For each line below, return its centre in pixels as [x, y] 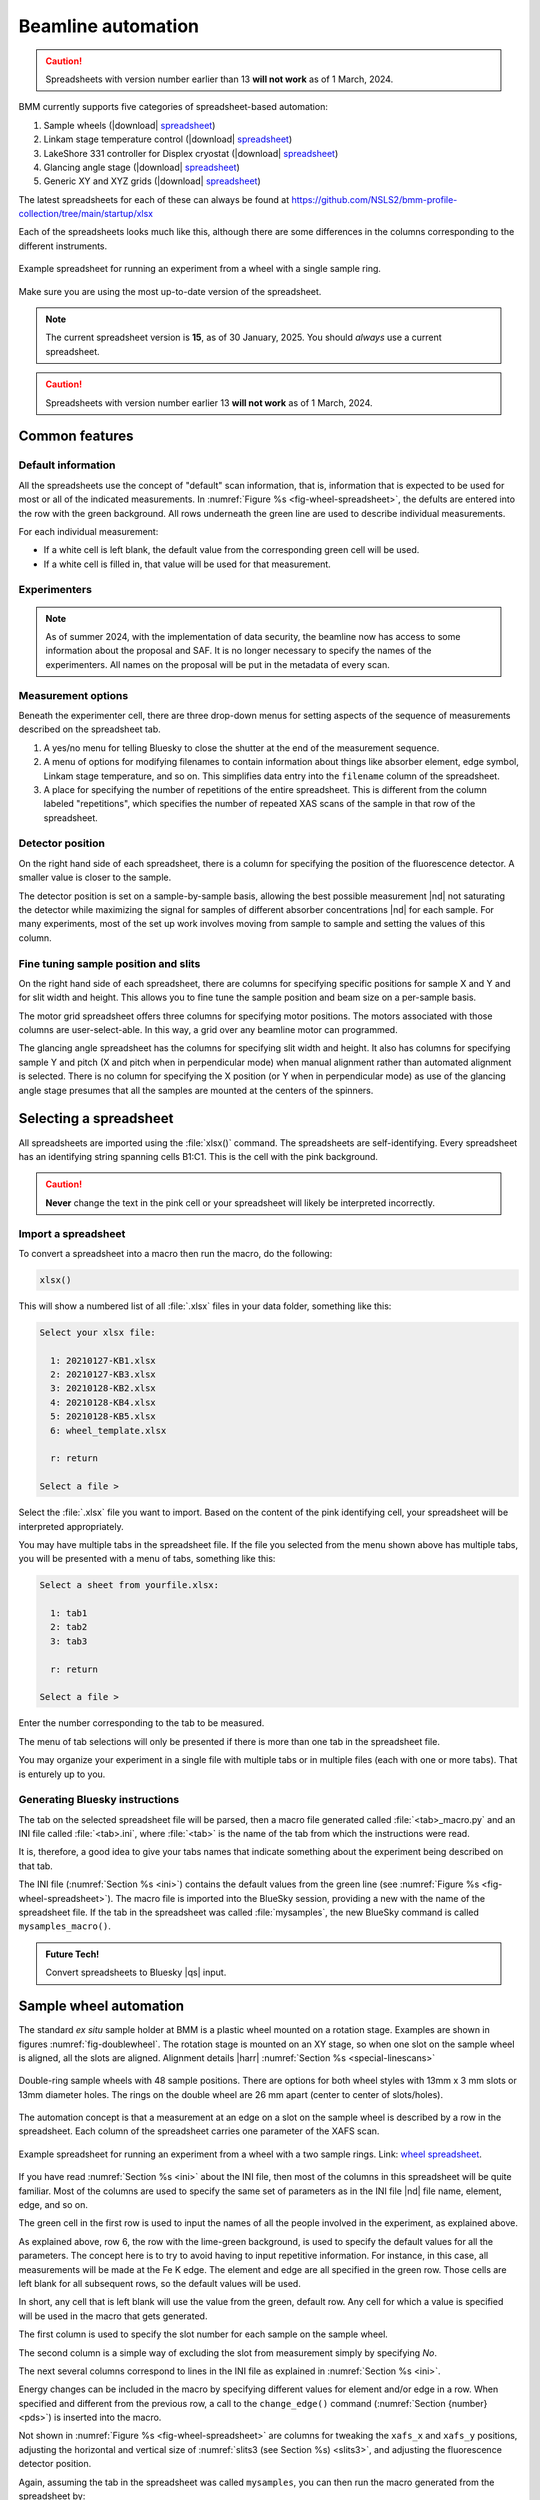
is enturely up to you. [62, 1774]
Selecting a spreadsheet [96, 1118]
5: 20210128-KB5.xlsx [103, 1416]
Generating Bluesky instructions [99, 1800]
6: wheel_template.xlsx [108, 1430]
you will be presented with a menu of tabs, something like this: [147, 1559]
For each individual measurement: [88, 531]
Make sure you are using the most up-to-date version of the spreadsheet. [170, 291]
